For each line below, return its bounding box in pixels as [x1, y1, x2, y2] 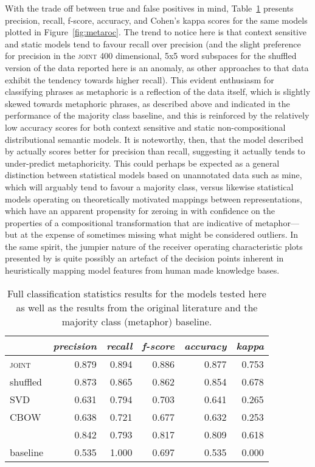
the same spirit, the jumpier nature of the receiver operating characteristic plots [5, 240, 303, 252]
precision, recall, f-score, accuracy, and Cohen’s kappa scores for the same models [5, 13, 308, 26]
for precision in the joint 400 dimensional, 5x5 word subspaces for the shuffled [5, 49, 297, 62]
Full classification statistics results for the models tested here [7, 286, 266, 300]
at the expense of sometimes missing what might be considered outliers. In [20, 228, 299, 241]
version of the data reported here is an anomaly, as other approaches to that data [5, 61, 309, 74]
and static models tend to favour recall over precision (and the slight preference [5, 37, 301, 50]
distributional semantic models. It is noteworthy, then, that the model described [5, 133, 303, 145]
